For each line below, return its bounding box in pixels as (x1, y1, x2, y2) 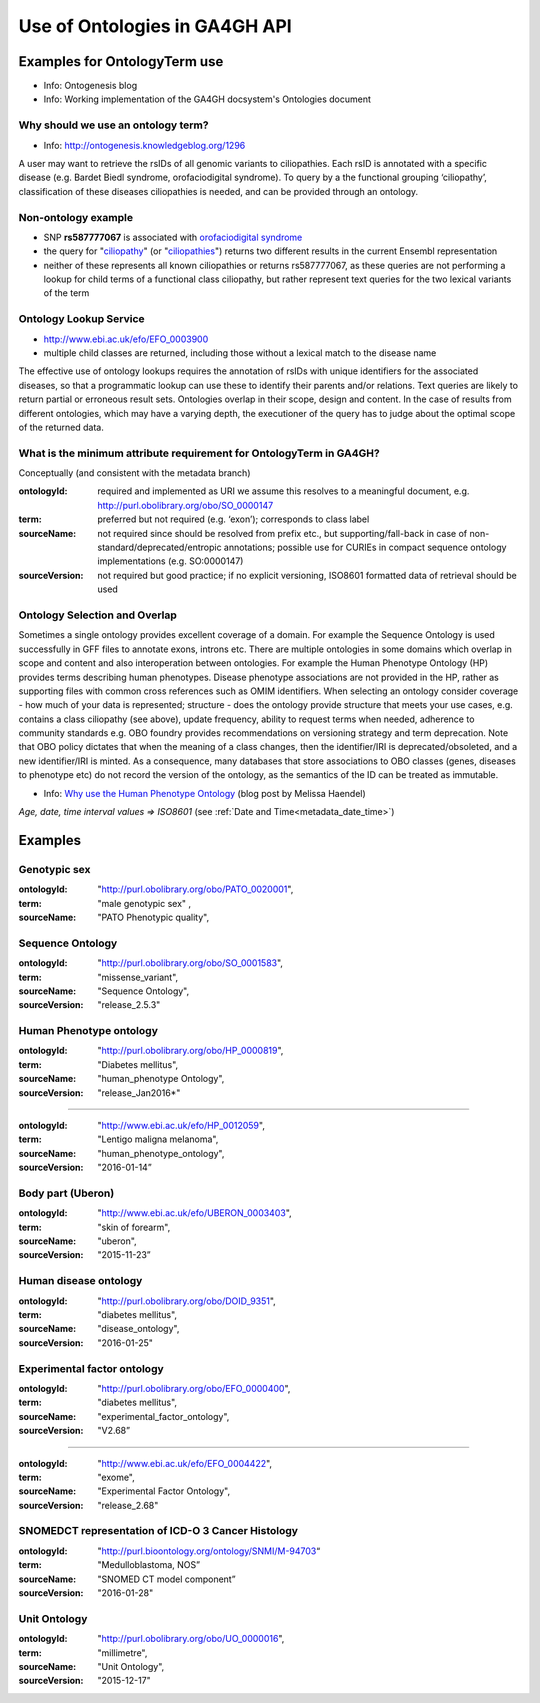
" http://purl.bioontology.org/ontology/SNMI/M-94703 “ (97, 1545, 321, 1557)
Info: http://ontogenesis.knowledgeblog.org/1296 (43, 139, 246, 151)
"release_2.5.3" (97, 999, 161, 1011)
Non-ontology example (18, 210, 134, 224)
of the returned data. (18, 421, 104, 433)
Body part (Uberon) (18, 1186, 115, 1200)
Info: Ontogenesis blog (43, 80, 138, 92)
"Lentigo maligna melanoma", (97, 1133, 219, 1145)
